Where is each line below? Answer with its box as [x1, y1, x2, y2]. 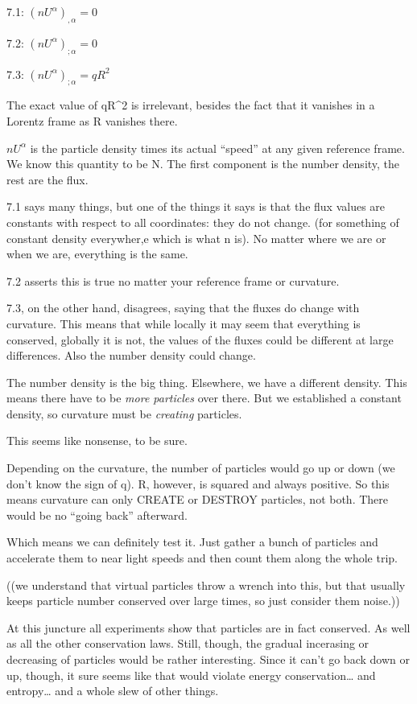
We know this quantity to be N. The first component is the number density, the [6, 155, 400, 172]
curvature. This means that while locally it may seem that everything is [6, 315, 361, 331]
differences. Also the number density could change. [6, 347, 256, 364]
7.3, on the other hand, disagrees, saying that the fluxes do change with [6, 299, 360, 316]
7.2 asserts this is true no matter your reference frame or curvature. [6, 272, 340, 289]
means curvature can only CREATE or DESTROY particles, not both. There [6, 491, 389, 508]
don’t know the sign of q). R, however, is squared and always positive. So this [6, 475, 390, 492]
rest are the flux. [6, 171, 89, 187]
